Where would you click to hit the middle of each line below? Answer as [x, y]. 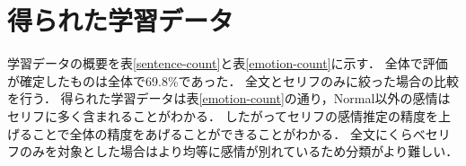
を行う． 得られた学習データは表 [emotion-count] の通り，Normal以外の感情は [229, 98]
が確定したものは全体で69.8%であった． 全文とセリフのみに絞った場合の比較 [233, 80]
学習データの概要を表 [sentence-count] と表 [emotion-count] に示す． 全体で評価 [228, 63]
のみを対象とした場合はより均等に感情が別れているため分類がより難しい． [239, 151]
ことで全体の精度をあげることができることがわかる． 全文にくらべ [229, 133]
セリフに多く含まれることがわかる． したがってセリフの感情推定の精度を [223, 115]
